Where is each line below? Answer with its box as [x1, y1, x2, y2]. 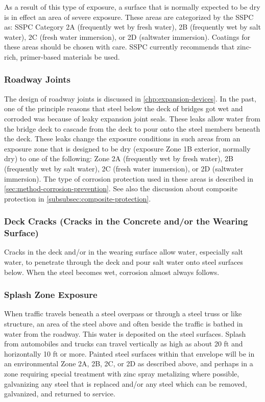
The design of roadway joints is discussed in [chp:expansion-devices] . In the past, [4, 93, 256, 104]
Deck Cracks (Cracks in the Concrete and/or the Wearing [4, 215, 248, 228]
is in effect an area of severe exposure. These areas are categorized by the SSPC [4, 11, 254, 22]
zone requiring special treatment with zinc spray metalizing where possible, [4, 368, 239, 379]
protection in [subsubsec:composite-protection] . [4, 193, 151, 204]
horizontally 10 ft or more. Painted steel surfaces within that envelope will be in [4, 348, 255, 359]
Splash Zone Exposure [4, 288, 98, 301]
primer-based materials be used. [20, 51, 120, 62]
